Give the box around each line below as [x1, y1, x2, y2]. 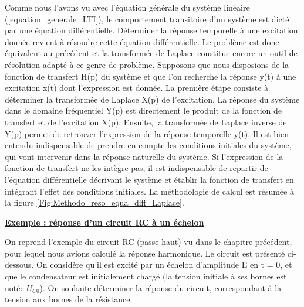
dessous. [5, 258, 34, 271]
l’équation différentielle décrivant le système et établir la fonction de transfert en [5, 173, 294, 185]
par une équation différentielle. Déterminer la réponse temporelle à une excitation [5, 24, 298, 36]
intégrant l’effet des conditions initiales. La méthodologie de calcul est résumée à [5, 185, 294, 197]
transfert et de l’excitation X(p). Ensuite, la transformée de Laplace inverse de [5, 115, 287, 128]
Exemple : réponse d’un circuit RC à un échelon [5, 216, 204, 228]
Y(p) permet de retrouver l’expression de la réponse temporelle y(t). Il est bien [5, 127, 289, 139]
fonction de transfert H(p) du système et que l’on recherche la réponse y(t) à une [5, 70, 296, 82]
